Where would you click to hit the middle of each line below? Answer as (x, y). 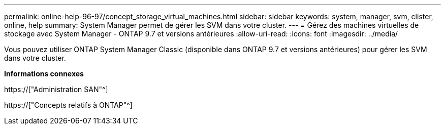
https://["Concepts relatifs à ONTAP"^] (68, 105)
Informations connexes (44, 74)
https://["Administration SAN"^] (56, 89)
